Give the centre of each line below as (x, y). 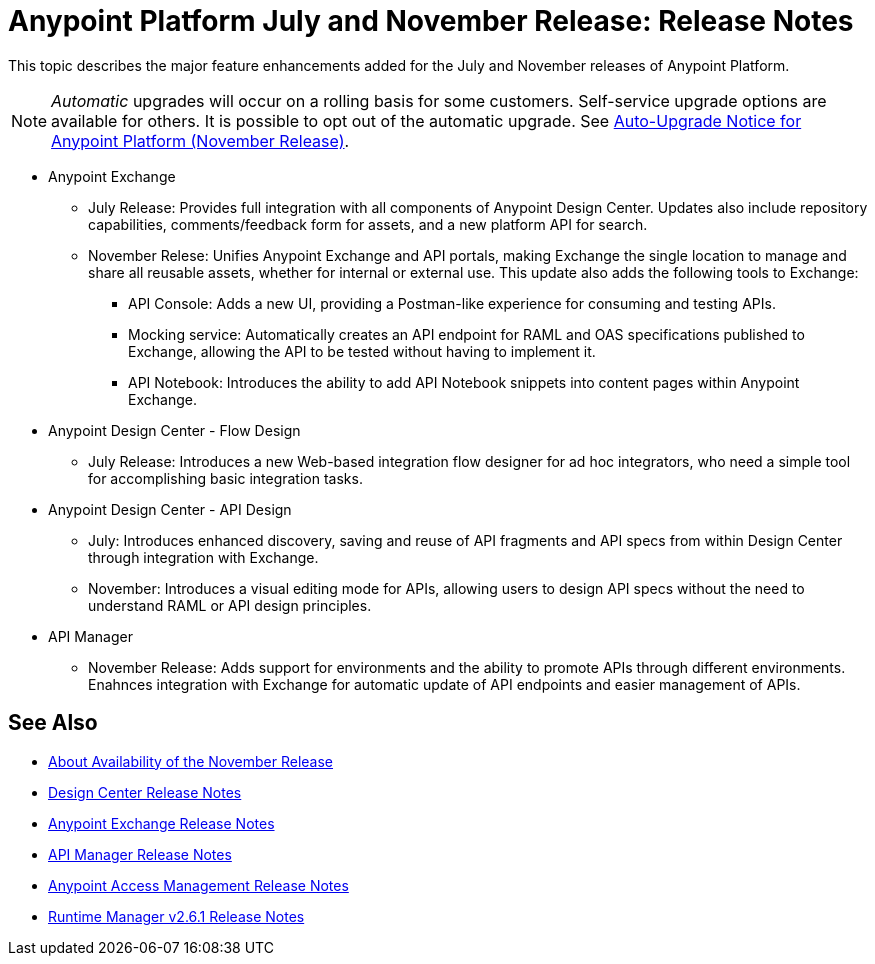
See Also (53, 723)
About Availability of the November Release (191, 761)
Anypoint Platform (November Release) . (200, 140)
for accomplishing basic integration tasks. (225, 478)
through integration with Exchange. (203, 557)
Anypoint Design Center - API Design (170, 509)
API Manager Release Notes (140, 854)
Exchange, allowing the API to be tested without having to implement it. (362, 351)
